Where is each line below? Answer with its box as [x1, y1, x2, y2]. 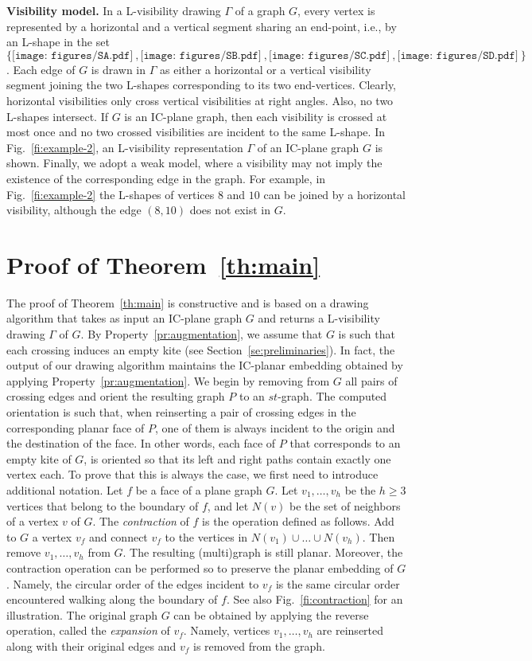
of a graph [235, 2, 285, 18]
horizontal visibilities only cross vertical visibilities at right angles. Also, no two [6, 92, 394, 108]
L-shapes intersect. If [6, 108, 109, 124]
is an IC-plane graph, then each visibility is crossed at [124, 108, 387, 124]
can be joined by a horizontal [263, 186, 406, 202]
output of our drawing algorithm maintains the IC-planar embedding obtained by [6, 357, 403, 374]
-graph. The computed [278, 388, 387, 405]
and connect [88, 528, 148, 545]
